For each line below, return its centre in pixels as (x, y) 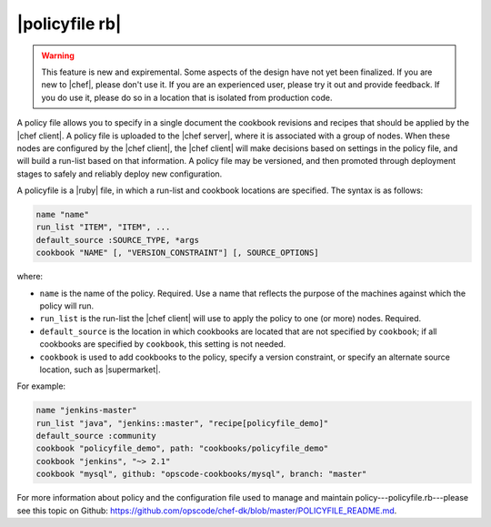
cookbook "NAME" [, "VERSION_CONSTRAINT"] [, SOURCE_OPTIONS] (177, 253)
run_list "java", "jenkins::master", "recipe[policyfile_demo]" (182, 423)
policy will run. (67, 306)
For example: (41, 386)
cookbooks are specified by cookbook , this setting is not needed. (163, 344)
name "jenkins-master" (86, 410)
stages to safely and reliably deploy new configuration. (120, 174)
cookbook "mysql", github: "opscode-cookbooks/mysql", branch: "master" (201, 474)
